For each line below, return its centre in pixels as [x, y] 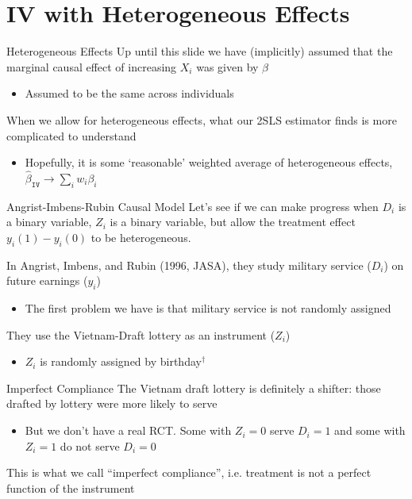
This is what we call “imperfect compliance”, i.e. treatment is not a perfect [189, 472]
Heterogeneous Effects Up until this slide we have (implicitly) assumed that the [200, 51]
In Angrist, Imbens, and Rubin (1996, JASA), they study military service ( [189, 265]
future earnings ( [47, 280]
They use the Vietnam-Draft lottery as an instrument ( [141, 334]
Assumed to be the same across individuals [129, 93]
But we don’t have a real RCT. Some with [128, 430]
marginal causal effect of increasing [92, 66]
